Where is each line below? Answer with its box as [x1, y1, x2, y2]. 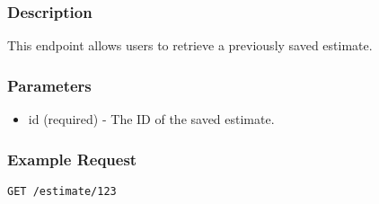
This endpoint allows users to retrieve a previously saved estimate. [7, 36, 373, 55]
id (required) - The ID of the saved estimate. [28, 110, 275, 129]
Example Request [7, 147, 137, 170]
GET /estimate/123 [7, 184, 117, 198]
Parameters [7, 74, 92, 96]
